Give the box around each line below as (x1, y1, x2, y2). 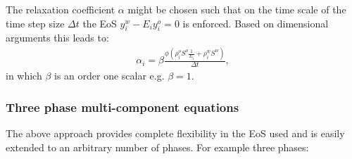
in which (6, 68, 42, 83)
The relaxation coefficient (6, 2, 115, 16)
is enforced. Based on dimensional (182, 15, 329, 30)
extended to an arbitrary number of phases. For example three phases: (6, 139, 309, 154)
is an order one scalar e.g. (54, 68, 165, 83)
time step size (6, 15, 65, 30)
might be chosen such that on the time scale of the (127, 2, 346, 16)
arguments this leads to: (6, 30, 109, 45)
